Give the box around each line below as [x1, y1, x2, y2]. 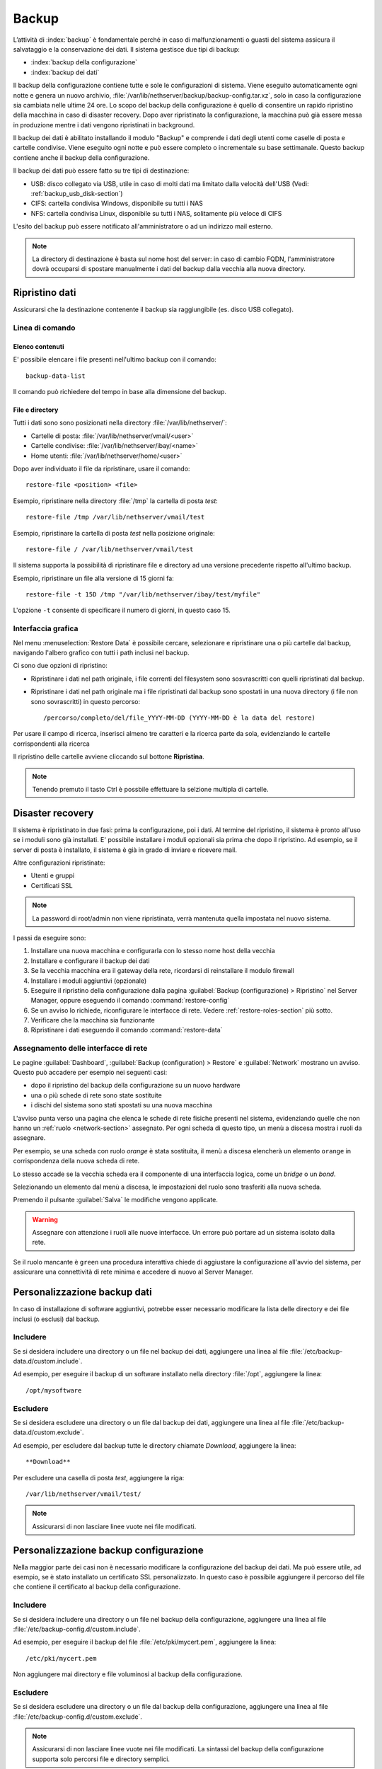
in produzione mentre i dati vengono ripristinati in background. [13, 120, 195, 129]
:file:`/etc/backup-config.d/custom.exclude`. [13, 1712, 143, 1721]
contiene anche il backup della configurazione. [13, 153, 150, 162]
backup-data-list [25, 371, 86, 380]
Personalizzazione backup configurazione [13, 1544, 204, 1556]
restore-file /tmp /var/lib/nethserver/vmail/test [25, 513, 205, 522]
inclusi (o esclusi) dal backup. [13, 1315, 100, 1323]
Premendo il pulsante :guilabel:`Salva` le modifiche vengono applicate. [13, 1196, 219, 1204]
